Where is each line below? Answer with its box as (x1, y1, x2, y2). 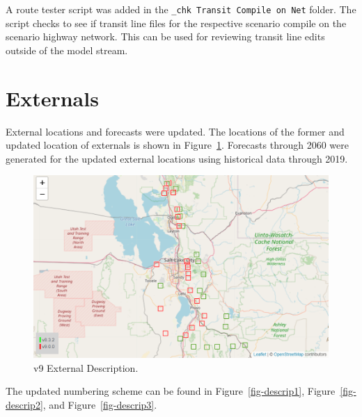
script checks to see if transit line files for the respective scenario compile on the (6, 15, 347, 30)
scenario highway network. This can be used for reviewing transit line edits (6, 29, 325, 44)
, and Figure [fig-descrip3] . (42, 397, 157, 411)
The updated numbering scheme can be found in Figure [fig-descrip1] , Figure (6, 384, 336, 398)
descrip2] (6, 397, 43, 411)
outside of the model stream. (6, 42, 128, 57)
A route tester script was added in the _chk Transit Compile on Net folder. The (6, 2, 356, 16)
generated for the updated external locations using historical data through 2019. (6, 151, 348, 165)
